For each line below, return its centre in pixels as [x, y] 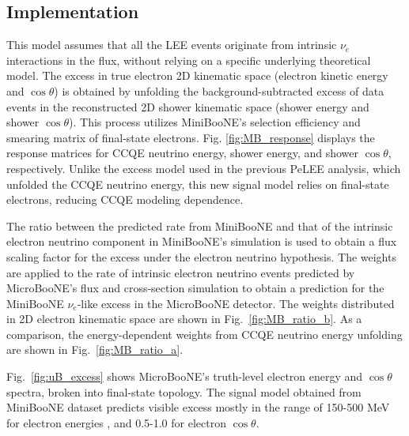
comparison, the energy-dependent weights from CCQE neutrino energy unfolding [204, 334]
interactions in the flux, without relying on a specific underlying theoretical [189, 60]
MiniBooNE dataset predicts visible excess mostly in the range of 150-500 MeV [198, 407]
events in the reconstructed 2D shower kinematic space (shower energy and [188, 106]
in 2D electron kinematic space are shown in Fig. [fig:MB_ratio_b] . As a [184, 319]
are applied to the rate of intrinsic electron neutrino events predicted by [181, 272]
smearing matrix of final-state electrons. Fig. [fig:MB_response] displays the [191, 137]
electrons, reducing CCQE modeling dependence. [125, 199]
